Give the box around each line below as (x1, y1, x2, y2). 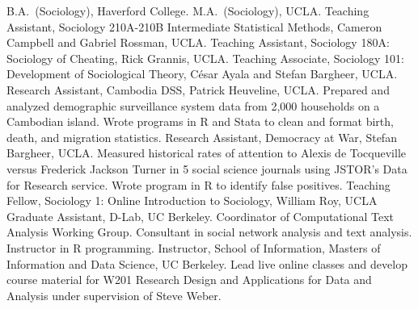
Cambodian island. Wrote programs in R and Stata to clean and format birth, (6, 113, 394, 130)
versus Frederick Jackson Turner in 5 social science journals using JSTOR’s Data (6, 160, 407, 177)
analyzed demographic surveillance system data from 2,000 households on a (6, 97, 380, 114)
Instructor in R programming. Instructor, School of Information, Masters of (6, 239, 381, 256)
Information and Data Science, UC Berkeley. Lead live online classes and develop (6, 255, 407, 272)
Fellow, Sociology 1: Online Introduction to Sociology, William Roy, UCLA (6, 192, 378, 209)
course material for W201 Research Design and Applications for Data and (6, 271, 372, 288)
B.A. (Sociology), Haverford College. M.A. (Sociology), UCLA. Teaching (6, 2, 369, 19)
